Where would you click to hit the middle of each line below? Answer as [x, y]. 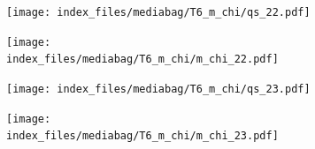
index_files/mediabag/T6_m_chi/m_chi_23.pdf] [142, 136]
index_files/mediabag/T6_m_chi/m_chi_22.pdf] [142, 60]
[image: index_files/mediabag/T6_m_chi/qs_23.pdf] [158, 89]
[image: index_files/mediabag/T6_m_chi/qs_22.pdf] [158, 12]
